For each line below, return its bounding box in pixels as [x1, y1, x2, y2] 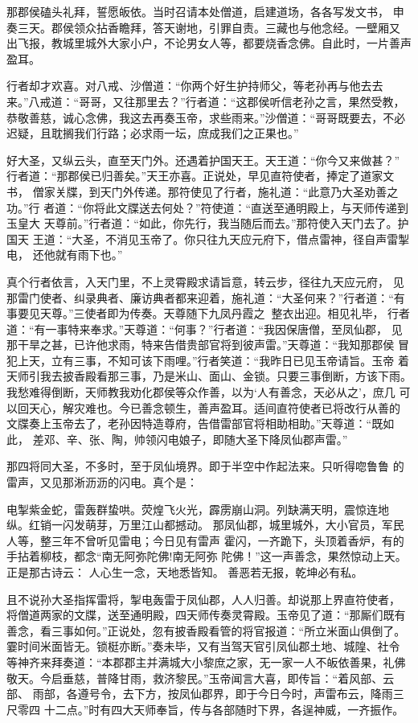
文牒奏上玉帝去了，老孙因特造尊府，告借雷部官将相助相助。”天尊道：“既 [6, 415, 383, 432]
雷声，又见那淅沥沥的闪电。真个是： [6, 474, 198, 491]
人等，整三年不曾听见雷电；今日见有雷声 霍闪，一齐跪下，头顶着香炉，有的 [6, 532, 404, 548]
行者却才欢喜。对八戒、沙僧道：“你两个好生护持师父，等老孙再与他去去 [6, 77, 383, 94]
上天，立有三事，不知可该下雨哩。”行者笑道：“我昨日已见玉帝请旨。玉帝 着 [17, 351, 409, 368]
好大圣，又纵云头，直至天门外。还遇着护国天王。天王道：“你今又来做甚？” [6, 151, 400, 168]
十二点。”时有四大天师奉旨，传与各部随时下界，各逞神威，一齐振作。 [43, 700, 404, 717]
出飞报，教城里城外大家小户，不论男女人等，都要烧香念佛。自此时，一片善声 [6, 35, 412, 51]
